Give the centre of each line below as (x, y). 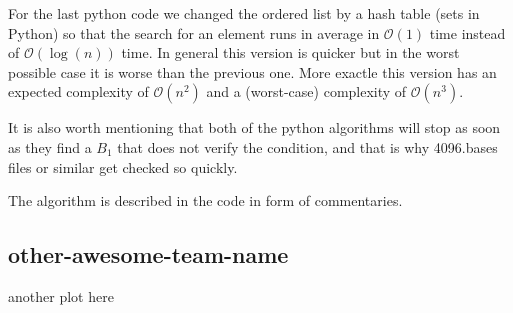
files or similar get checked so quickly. (123, 166)
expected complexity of (78, 91)
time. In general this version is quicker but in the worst (290, 52)
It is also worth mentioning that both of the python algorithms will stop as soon (254, 127)
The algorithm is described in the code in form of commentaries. (205, 200)
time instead (467, 32)
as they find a (50, 146)
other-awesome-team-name (148, 254)
